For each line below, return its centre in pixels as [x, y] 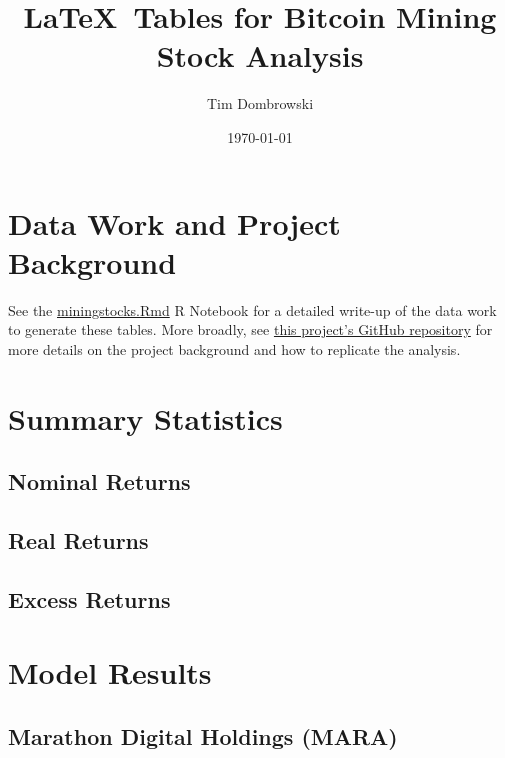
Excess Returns [89, 598]
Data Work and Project [174, 222]
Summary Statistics [145, 417]
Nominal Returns [99, 481]
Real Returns [78, 539]
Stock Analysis [260, 55]
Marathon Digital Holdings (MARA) [203, 735]
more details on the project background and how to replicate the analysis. [234, 348]
